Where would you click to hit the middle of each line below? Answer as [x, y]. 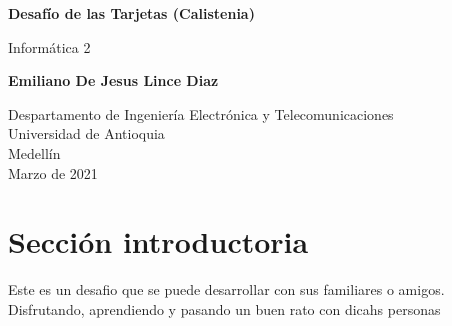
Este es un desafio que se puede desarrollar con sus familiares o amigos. [226, 289]
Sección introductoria [158, 241]
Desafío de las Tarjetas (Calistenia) [131, 13]
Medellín [34, 152]
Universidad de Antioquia [86, 133]
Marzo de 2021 [53, 172]
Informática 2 [49, 46]
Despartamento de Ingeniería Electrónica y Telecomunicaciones [201, 113]
